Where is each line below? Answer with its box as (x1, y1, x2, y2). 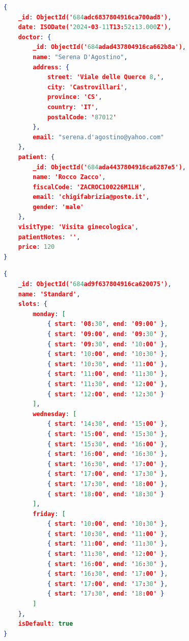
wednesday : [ (33, 410, 77, 418)
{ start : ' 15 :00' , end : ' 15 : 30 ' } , (47, 430, 168, 438)
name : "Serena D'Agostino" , (33, 53, 128, 61)
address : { (33, 63, 69, 71)
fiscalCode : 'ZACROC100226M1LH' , (33, 183, 146, 191)
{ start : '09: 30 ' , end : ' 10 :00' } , (47, 340, 168, 348)
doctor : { (18, 33, 51, 41)
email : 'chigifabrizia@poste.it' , (33, 193, 150, 201)
